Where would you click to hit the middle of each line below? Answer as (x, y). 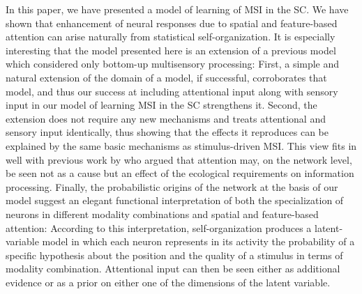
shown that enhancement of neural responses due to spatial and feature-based (172, 23)
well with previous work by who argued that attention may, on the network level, (179, 159)
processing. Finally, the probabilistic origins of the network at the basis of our (172, 186)
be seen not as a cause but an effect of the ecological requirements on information (180, 173)
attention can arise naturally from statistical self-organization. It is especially (171, 37)
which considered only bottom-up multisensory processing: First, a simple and (173, 64)
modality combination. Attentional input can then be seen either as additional (173, 269)
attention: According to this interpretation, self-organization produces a (159, 227)
